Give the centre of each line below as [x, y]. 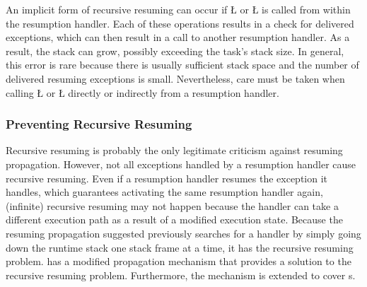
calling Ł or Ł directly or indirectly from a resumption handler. [142, 92]
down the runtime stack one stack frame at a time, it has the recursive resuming [180, 247]
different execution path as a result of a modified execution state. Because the [174, 219]
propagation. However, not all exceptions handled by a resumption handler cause [181, 164]
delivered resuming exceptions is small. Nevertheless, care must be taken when [175, 78]
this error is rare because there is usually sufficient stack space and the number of [182, 65]
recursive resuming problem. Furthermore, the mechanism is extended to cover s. [181, 275]
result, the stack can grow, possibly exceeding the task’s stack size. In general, [175, 51]
